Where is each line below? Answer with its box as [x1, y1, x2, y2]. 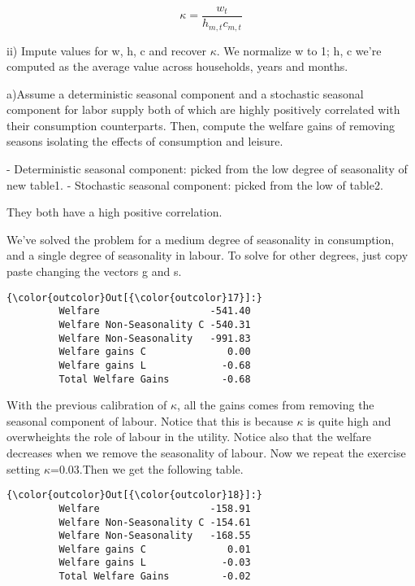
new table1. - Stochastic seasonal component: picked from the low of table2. [6, 176, 383, 193]
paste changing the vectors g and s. [6, 263, 182, 280]
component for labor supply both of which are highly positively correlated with [6, 101, 400, 118]
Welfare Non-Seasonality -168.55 [58, 530, 251, 542]
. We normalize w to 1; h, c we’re [216, 42, 382, 59]
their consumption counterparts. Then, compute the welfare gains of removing [6, 116, 395, 133]
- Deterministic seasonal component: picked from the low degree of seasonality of [6, 160, 408, 177]
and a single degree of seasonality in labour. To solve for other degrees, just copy [6, 247, 409, 264]
